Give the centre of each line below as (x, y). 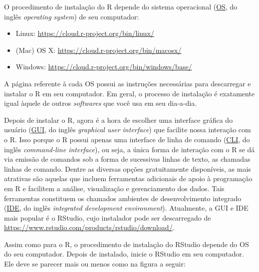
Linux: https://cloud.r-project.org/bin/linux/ (85, 33)
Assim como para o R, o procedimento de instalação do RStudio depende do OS (127, 244)
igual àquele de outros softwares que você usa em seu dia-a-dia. (101, 103)
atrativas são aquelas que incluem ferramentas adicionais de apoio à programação (128, 178)
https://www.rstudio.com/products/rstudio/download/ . (89, 227)
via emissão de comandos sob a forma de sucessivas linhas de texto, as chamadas (127, 159)
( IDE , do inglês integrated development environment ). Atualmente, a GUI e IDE (126, 208)
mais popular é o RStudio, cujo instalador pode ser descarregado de (108, 217)
